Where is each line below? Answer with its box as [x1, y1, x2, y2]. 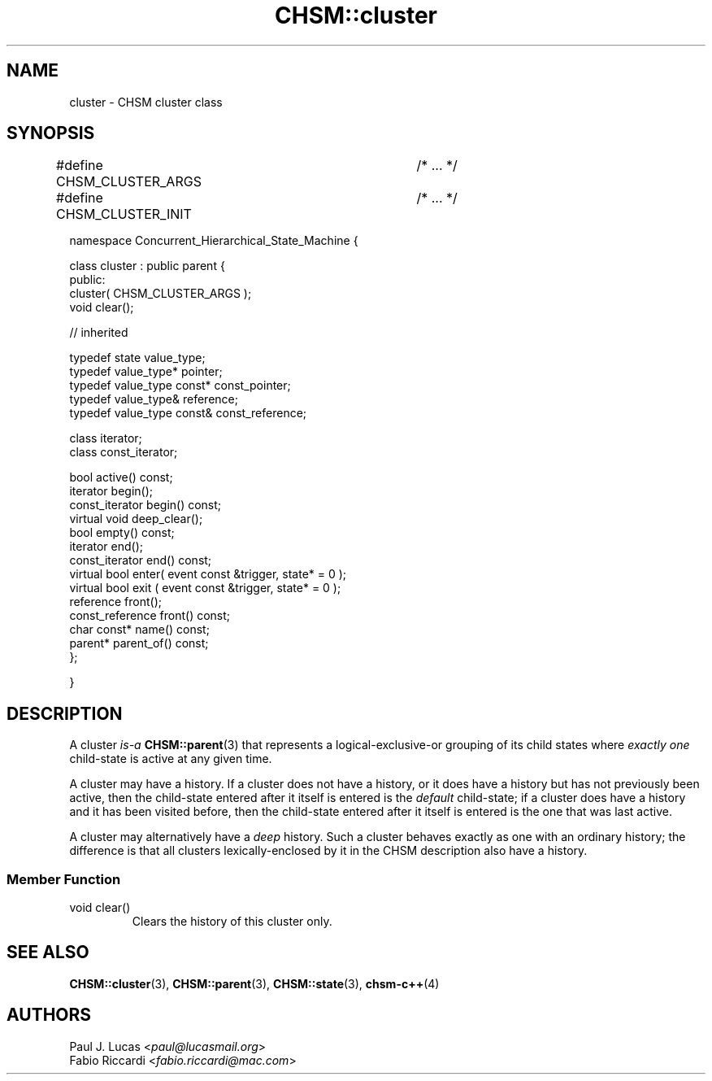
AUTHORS [7, 1005, 92, 1026]
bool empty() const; [69, 525, 175, 540]
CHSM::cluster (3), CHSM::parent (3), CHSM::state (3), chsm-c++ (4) [69, 976, 440, 991]
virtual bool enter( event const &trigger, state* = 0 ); [69, 567, 347, 582]
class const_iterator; [69, 445, 178, 460]
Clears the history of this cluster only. [132, 914, 332, 929]
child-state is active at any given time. [69, 752, 272, 766]
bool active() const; [69, 470, 173, 485]
